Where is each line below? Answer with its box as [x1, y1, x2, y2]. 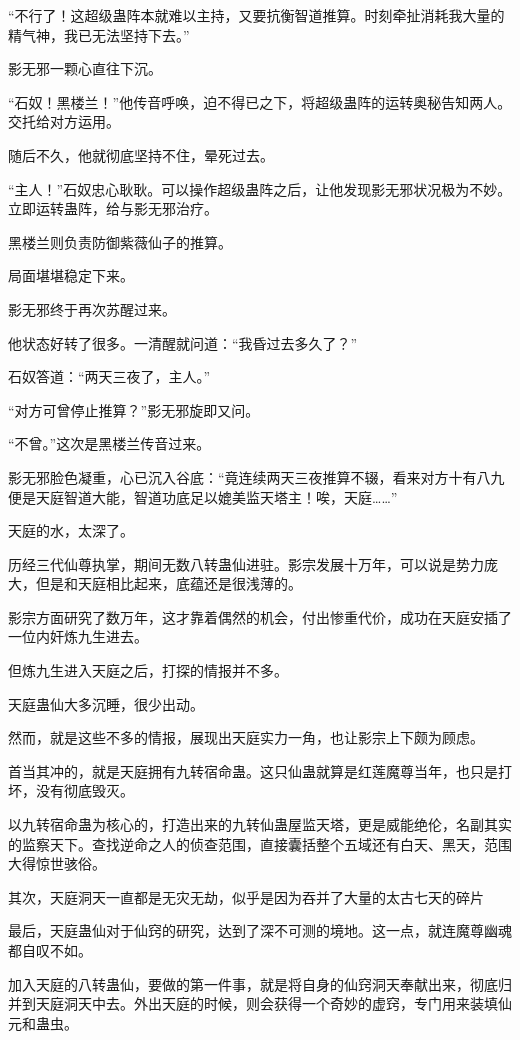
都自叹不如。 [8, 940, 92, 960]
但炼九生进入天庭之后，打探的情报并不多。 [8, 660, 288, 681]
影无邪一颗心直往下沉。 [8, 58, 162, 79]
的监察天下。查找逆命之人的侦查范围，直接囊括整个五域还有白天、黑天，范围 [8, 833, 512, 854]
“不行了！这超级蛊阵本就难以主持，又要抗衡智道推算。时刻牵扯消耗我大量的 [8, 5, 505, 25]
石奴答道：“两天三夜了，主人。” [8, 366, 211, 387]
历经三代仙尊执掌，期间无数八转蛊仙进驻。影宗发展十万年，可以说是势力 [8, 553, 484, 574]
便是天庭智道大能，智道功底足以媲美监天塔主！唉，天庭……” [8, 486, 398, 507]
